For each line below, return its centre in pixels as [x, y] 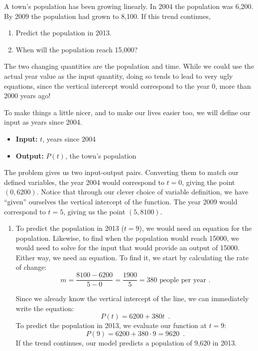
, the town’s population [101, 155]
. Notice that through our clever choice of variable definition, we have [142, 192]
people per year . [185, 280]
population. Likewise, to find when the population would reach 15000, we [127, 238]
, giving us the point [94, 211]
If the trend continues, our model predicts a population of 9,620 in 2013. [126, 342]
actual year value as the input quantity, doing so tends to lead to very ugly [119, 76]
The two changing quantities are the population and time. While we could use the [129, 66]
